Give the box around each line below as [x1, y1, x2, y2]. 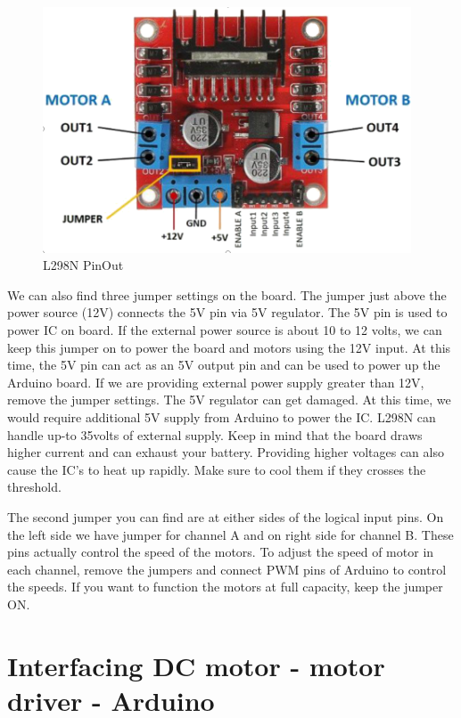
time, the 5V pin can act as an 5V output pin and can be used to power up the [7, 355, 440, 374]
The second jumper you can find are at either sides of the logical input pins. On [7, 507, 444, 526]
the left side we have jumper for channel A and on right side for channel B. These [7, 525, 454, 543]
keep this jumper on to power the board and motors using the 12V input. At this [7, 338, 451, 356]
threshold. [7, 477, 62, 496]
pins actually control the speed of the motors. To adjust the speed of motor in [7, 543, 434, 561]
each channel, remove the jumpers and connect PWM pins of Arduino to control [7, 559, 447, 578]
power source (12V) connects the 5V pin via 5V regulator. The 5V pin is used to [7, 303, 448, 322]
